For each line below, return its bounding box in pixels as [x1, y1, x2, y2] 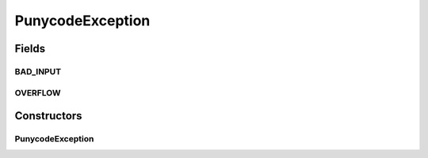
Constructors [14, 109, 82, 122]
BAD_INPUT [14, 66, 62, 77]
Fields [14, 42, 46, 55]
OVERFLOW [14, 87, 61, 98]
